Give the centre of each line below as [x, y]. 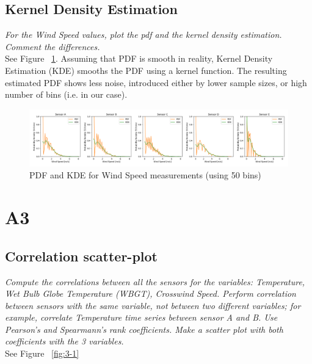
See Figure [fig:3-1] [42, 353]
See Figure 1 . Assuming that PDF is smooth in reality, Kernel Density [139, 58]
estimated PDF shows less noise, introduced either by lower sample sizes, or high [156, 82]
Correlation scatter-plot [81, 256]
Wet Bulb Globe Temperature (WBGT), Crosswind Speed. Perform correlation [151, 293]
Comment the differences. [53, 46]
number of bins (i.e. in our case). [66, 94]
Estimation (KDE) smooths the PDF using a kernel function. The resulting [146, 70]
